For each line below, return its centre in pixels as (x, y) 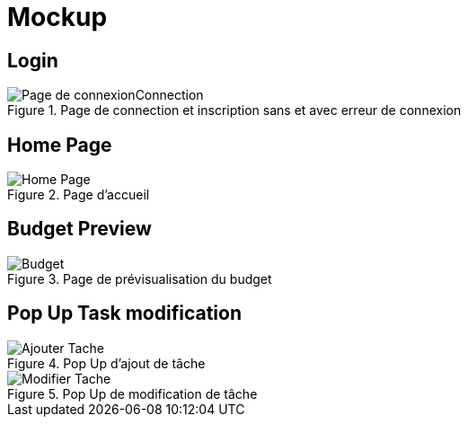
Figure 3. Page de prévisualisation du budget (140, 278)
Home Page (60, 145)
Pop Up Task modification (124, 314)
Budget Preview (79, 229)
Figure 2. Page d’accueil (79, 195)
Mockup (57, 17)
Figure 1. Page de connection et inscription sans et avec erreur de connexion (234, 110)
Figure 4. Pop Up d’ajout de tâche (106, 363)
